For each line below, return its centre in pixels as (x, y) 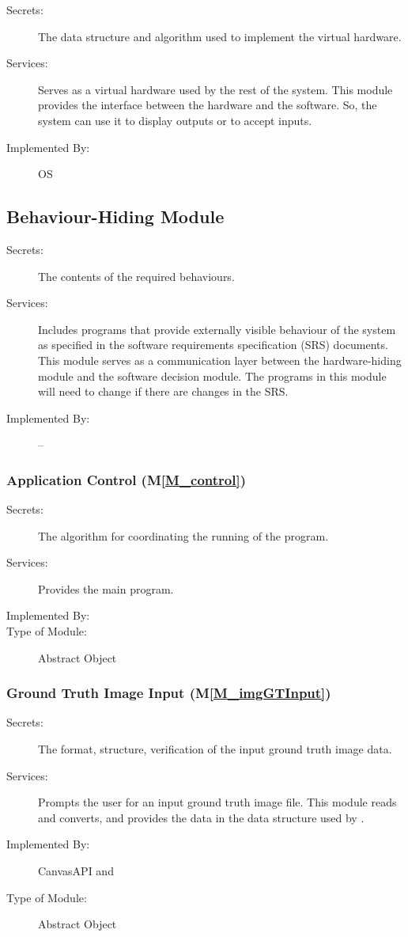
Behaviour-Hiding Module (115, 216)
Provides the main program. (106, 588)
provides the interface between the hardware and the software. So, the (208, 105)
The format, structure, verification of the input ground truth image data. (215, 749)
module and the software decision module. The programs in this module (212, 376)
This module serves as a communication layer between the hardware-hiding (220, 360)
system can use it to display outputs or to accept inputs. (175, 120)
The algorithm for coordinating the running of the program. (183, 535)
